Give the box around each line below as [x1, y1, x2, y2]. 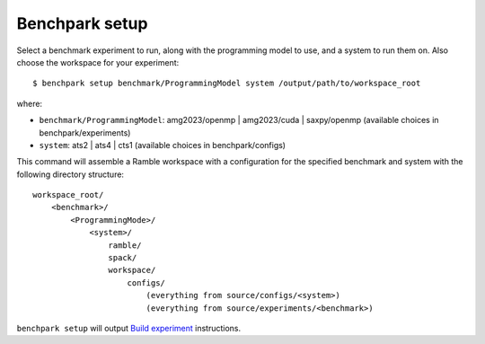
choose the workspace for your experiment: [16, 57, 180, 67]
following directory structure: [16, 169, 125, 180]
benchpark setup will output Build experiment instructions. [16, 322, 242, 333]
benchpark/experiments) [39, 127, 131, 138]
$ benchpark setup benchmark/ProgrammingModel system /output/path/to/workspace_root [32, 78, 421, 89]
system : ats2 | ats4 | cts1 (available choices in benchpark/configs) [39, 139, 287, 150]
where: [16, 98, 43, 109]
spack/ [108, 252, 137, 263]
